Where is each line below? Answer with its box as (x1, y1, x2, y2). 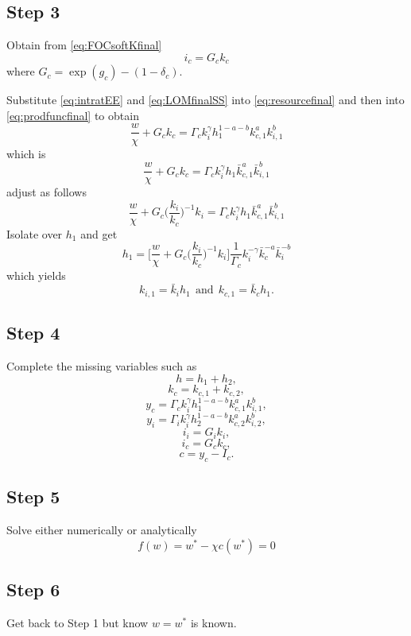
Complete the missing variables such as (6, 358, 197, 374)
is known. (190, 614, 237, 630)
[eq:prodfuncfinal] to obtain (6, 107, 139, 123)
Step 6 (6, 577, 60, 602)
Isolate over (6, 225, 63, 242)
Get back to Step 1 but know (6, 614, 149, 630)
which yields (6, 266, 66, 283)
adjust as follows (6, 184, 87, 200)
